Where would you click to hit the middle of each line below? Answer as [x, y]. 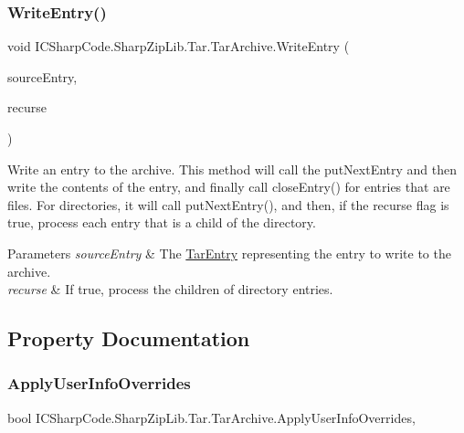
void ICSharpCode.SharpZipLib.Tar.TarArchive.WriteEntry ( [179, 46]
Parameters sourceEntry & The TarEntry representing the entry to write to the [229, 253]
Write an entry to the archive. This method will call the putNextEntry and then [232, 169]
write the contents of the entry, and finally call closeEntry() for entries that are [229, 187]
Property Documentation [129, 338]
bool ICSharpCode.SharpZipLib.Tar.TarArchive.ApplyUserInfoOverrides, [211, 417]
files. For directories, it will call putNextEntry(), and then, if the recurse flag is [228, 204]
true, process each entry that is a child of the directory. [162, 222]
